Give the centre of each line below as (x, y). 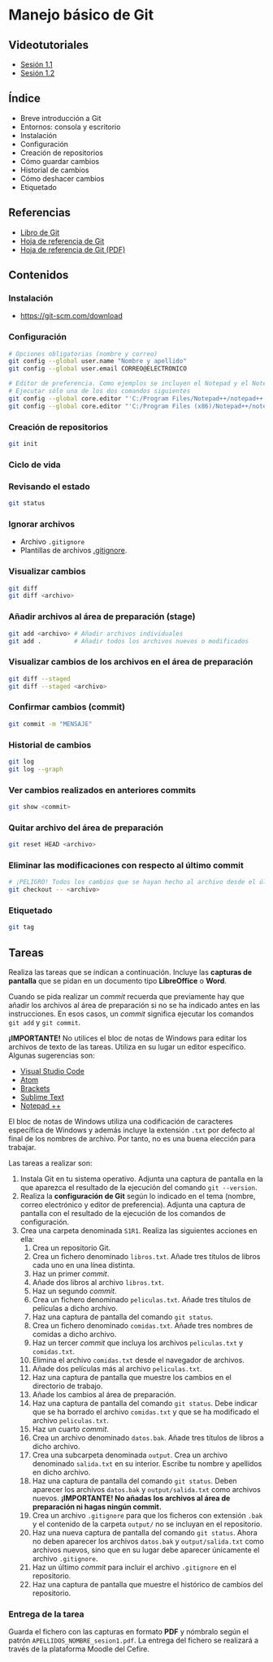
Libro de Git (40, 232)
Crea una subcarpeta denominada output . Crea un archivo (130, 1455)
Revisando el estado (50, 487)
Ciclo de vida (35, 465)
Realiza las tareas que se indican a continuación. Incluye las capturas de (130, 972)
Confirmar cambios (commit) (67, 707)
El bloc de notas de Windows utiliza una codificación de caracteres (121, 1122)
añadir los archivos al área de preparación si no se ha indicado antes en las (134, 1006)
